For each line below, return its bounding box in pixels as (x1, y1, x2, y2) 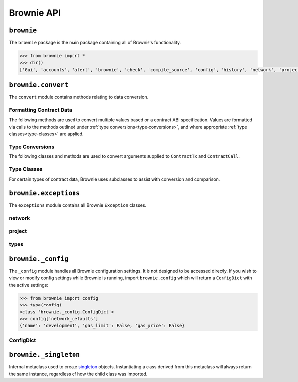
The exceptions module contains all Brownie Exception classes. (9, 202, 147, 208)
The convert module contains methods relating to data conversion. (9, 94, 149, 100)
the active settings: (9, 282, 48, 288)
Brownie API (9, 7, 61, 18)
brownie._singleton (9, 351, 80, 359)
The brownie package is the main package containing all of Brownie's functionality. (9, 40, 181, 46)
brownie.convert (9, 81, 69, 89)
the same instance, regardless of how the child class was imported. (9, 371, 148, 377)
